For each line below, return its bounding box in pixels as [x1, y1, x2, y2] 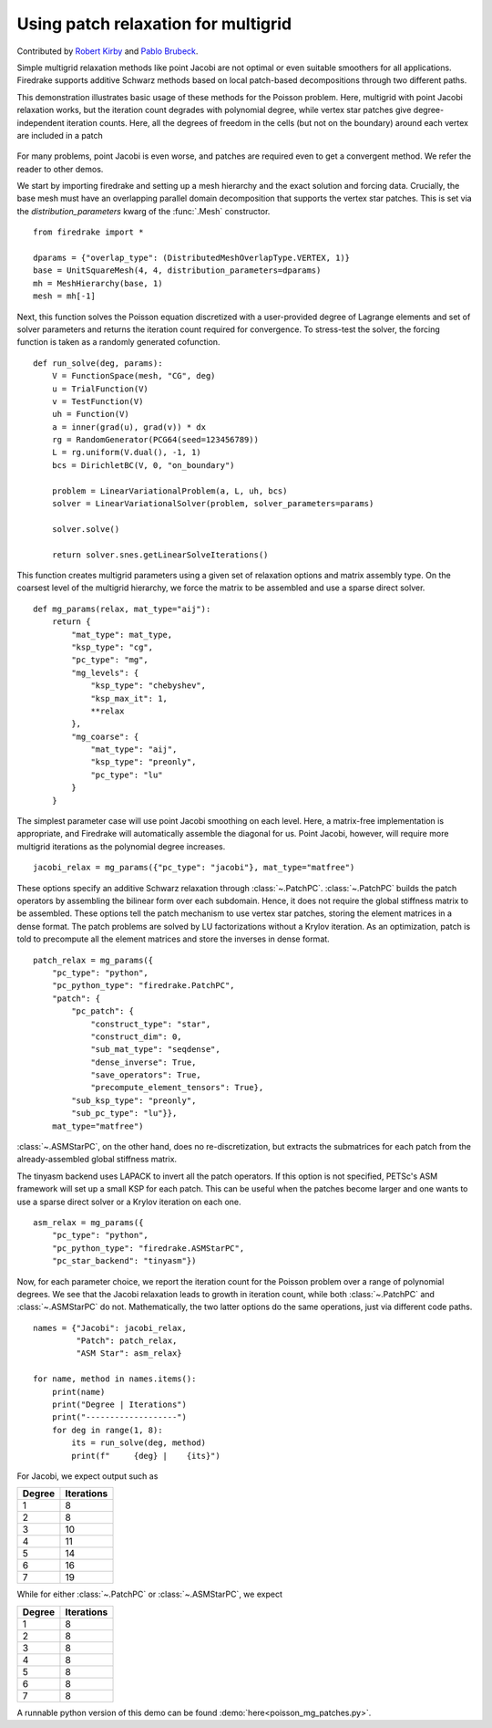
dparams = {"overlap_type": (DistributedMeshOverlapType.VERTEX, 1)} [33, 253, 351, 264]
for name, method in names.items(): [33, 1374, 197, 1384]
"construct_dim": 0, [90, 1031, 182, 1042]
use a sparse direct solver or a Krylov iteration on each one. [16, 1196, 241, 1207]
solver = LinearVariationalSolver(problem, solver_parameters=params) [51, 498, 374, 509]
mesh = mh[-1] [33, 291, 96, 301]
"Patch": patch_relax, [76, 1336, 178, 1346]
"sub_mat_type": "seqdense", [90, 1045, 220, 1055]
